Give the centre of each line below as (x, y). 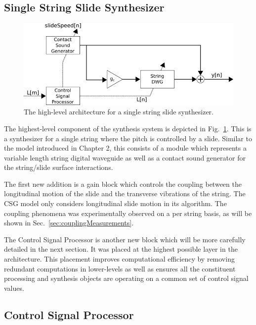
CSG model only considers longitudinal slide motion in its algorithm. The (115, 203)
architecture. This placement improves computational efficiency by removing (119, 259)
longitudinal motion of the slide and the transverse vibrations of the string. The (125, 193)
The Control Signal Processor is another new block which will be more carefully (125, 239)
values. (14, 288)
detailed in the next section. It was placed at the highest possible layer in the (121, 249)
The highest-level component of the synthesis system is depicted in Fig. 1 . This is (128, 128)
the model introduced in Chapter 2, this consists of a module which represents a (125, 148)
